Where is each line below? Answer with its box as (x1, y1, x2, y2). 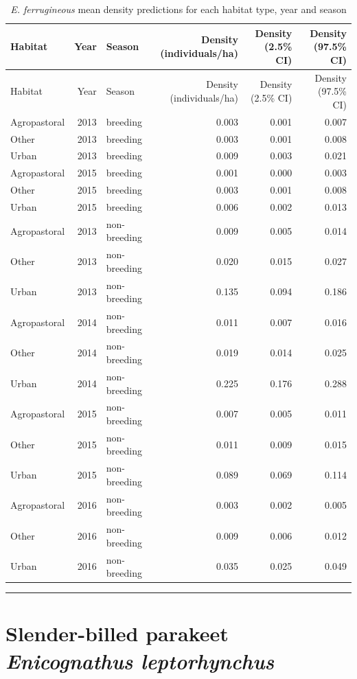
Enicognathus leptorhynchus (5, 646, 275, 675)
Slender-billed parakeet (5, 619, 229, 647)
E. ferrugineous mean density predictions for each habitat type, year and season (10, 2, 347, 16)
